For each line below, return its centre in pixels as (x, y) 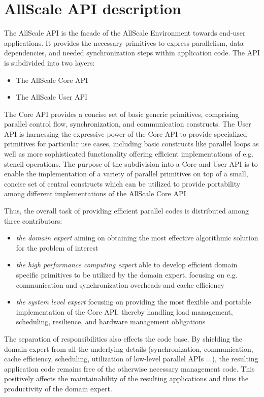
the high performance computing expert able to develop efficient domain (127, 265)
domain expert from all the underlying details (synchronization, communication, (129, 348)
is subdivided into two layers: (49, 62)
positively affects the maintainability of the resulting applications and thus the (126, 378)
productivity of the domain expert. (58, 388)
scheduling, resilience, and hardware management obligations (111, 322)
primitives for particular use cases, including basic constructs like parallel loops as (131, 144)
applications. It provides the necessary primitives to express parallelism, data (124, 42)
